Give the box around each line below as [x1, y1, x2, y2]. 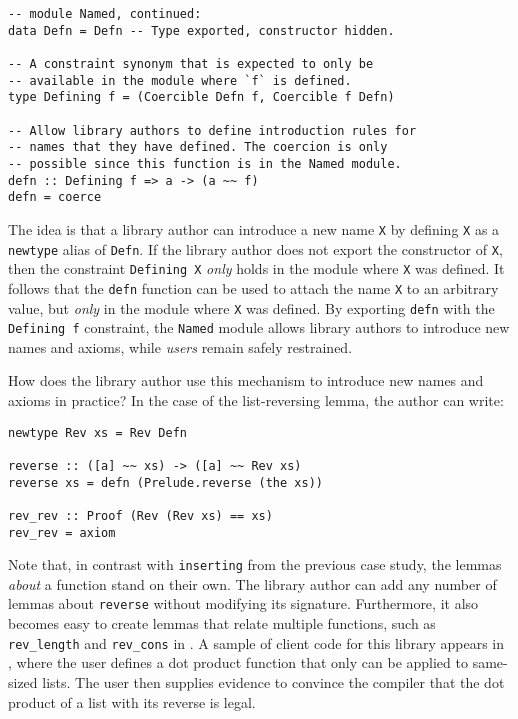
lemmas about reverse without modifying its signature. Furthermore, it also [8, 593, 479, 614]
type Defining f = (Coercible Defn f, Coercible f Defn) [8, 90, 395, 105]
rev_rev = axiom [8, 525, 116, 540]
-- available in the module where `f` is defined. [8, 73, 352, 88]
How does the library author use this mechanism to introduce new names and [8, 370, 484, 391]
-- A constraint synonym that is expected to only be [8, 56, 374, 71]
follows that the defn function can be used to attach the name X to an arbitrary [8, 277, 499, 298]
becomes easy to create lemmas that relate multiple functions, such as [8, 613, 436, 634]
